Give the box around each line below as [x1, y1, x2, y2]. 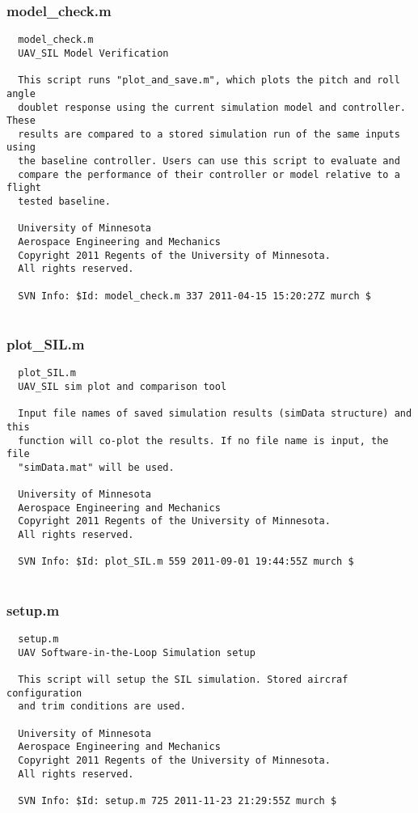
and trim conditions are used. [18, 701, 186, 713]
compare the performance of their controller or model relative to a [18, 168, 400, 180]
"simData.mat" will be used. [18, 461, 175, 473]
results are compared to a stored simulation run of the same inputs [18, 128, 400, 140]
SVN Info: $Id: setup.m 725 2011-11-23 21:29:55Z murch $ [18, 794, 337, 807]
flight [6, 182, 41, 194]
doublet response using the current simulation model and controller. [18, 101, 406, 113]
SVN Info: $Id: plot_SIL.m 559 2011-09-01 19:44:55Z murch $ [18, 556, 354, 568]
